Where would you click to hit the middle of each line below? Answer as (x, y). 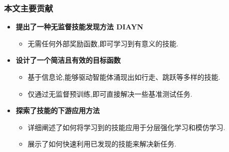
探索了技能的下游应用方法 (58, 110)
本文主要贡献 (29, 8)
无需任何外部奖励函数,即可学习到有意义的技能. (103, 43)
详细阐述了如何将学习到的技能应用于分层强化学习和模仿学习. (126, 127)
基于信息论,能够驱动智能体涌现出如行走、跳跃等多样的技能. (124, 77)
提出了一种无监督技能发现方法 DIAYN (80, 27)
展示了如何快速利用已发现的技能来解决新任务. (102, 144)
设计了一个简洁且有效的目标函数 (68, 60)
